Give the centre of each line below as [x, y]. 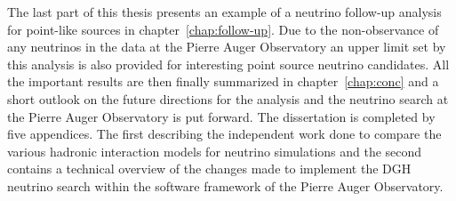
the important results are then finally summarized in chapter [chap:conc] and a [223, 81]
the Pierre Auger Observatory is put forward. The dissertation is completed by [221, 116]
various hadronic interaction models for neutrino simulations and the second [215, 151]
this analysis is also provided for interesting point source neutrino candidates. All [228, 64]
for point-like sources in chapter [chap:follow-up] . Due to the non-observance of [223, 29]
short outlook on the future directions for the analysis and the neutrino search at [228, 98]
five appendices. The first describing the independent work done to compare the [224, 134]
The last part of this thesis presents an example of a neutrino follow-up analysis [224, 12]
